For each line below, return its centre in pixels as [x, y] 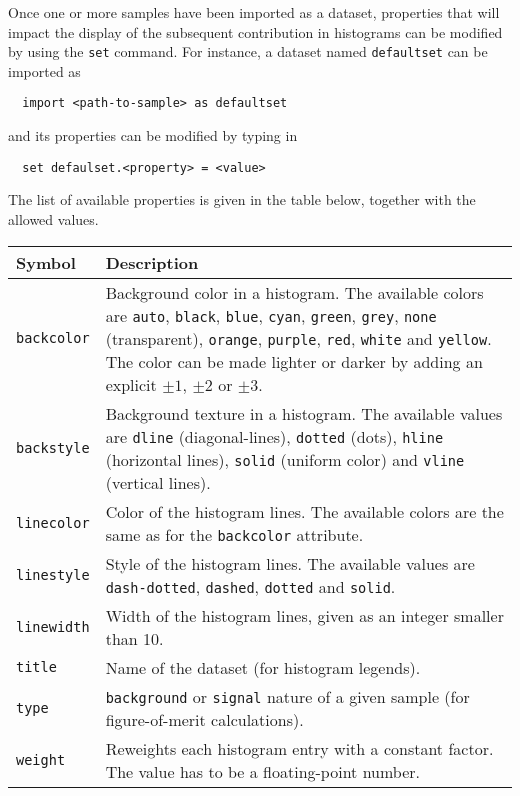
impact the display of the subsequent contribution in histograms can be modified [255, 31]
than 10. [134, 638]
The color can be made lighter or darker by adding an [294, 361]
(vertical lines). [158, 482]
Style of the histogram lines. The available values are [290, 563]
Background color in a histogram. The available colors [294, 292]
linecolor [53, 522]
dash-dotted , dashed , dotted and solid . [250, 586]
